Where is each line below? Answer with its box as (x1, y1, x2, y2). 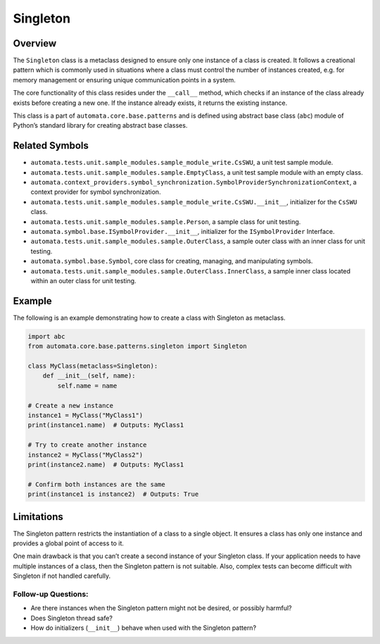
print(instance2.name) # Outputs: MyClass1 (27, 460, 184, 469)
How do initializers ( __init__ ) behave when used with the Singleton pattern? (30, 624, 257, 632)
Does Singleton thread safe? (30, 614, 113, 622)
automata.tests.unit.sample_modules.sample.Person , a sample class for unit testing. (30, 217, 301, 225)
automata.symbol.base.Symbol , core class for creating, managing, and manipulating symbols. (30, 257, 313, 266)
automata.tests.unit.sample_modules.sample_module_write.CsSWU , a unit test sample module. (30, 159, 334, 167)
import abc (27, 332, 65, 340)
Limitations (13, 511, 63, 523)
